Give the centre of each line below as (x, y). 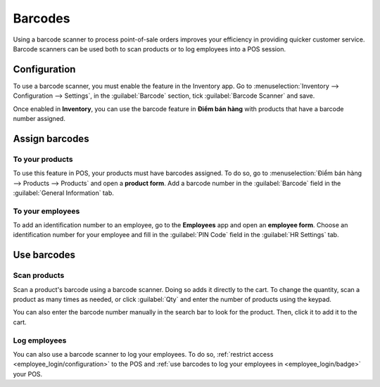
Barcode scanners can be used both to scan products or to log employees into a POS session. (150, 49)
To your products (43, 159)
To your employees (46, 211)
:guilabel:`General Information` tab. (63, 193)
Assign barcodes (51, 138)
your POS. (28, 374)
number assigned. (39, 119)
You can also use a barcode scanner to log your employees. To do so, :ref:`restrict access (143, 354)
